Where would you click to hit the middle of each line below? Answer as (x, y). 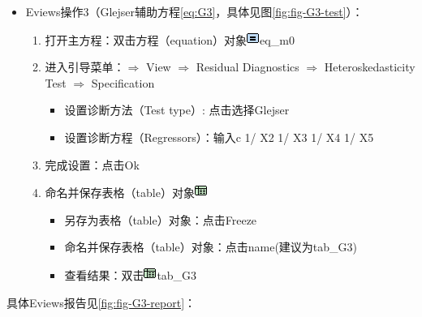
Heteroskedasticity (370, 67)
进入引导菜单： (85, 67)
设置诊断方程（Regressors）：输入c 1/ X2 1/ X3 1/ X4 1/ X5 (219, 137)
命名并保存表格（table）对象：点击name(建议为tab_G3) (211, 247)
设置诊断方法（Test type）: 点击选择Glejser (177, 110)
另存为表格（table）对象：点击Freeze (161, 219)
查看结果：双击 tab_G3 (131, 274)
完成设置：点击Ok (92, 164)
